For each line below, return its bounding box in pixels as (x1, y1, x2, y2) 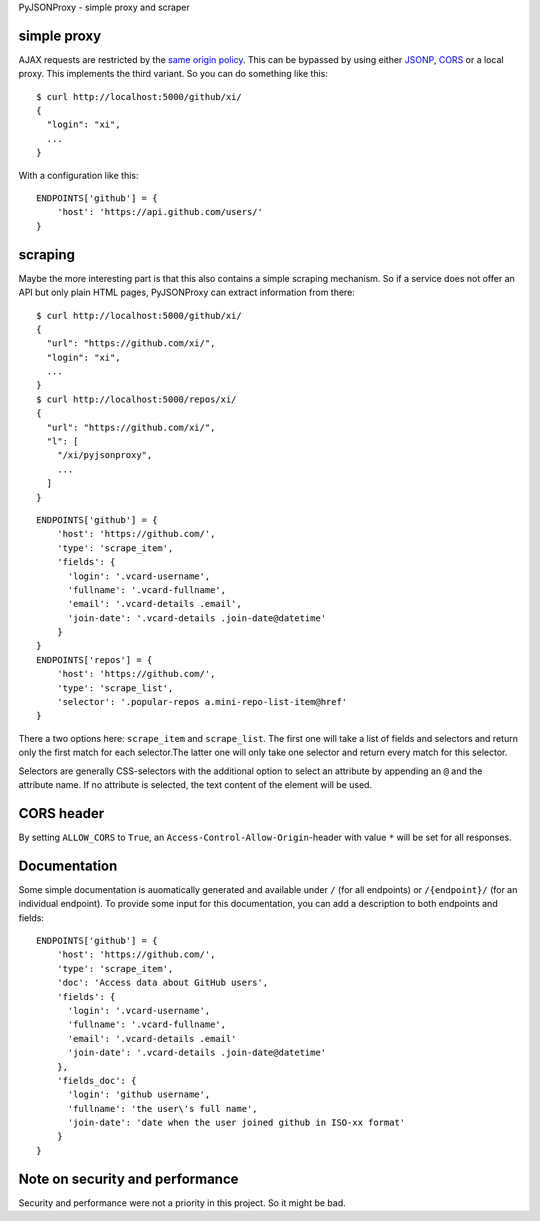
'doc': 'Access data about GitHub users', (56, 977, 269, 989)
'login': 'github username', (67, 1089, 211, 1100)
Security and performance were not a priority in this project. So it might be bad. (18, 1196, 346, 1209)
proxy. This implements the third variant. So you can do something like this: (18, 68, 329, 80)
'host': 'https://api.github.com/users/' (56, 206, 264, 218)
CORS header (18, 805, 105, 822)
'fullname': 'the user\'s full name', (67, 1103, 259, 1114)
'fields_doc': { (56, 1075, 137, 1086)
